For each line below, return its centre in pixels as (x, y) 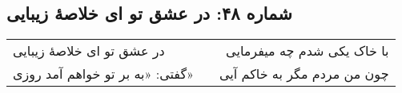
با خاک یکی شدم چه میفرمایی (308, 51)
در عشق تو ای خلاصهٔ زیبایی (89, 51)
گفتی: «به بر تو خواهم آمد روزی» (103, 74)
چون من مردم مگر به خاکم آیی (304, 74)
